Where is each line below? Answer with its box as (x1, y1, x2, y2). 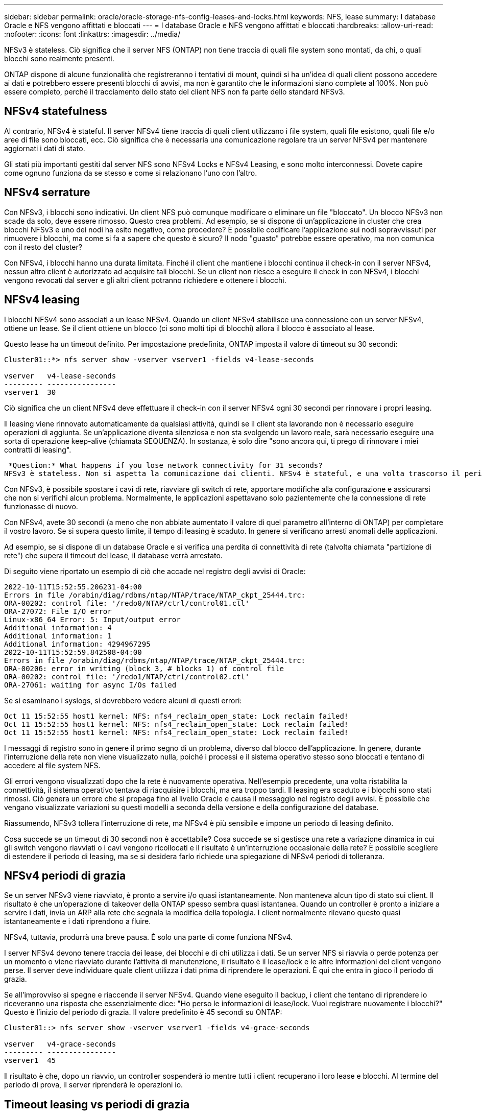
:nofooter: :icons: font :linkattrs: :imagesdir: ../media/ (4, 30, 181, 38)
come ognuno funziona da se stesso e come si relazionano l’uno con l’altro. (4, 168, 257, 177)
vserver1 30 (4, 388, 56, 396)
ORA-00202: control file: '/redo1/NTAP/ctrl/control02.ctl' (4, 672, 250, 681)
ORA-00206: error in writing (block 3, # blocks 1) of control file (4, 664, 284, 673)
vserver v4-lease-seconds (4, 371, 116, 380)
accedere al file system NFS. (4, 761, 101, 770)
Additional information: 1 (4, 631, 112, 640)
